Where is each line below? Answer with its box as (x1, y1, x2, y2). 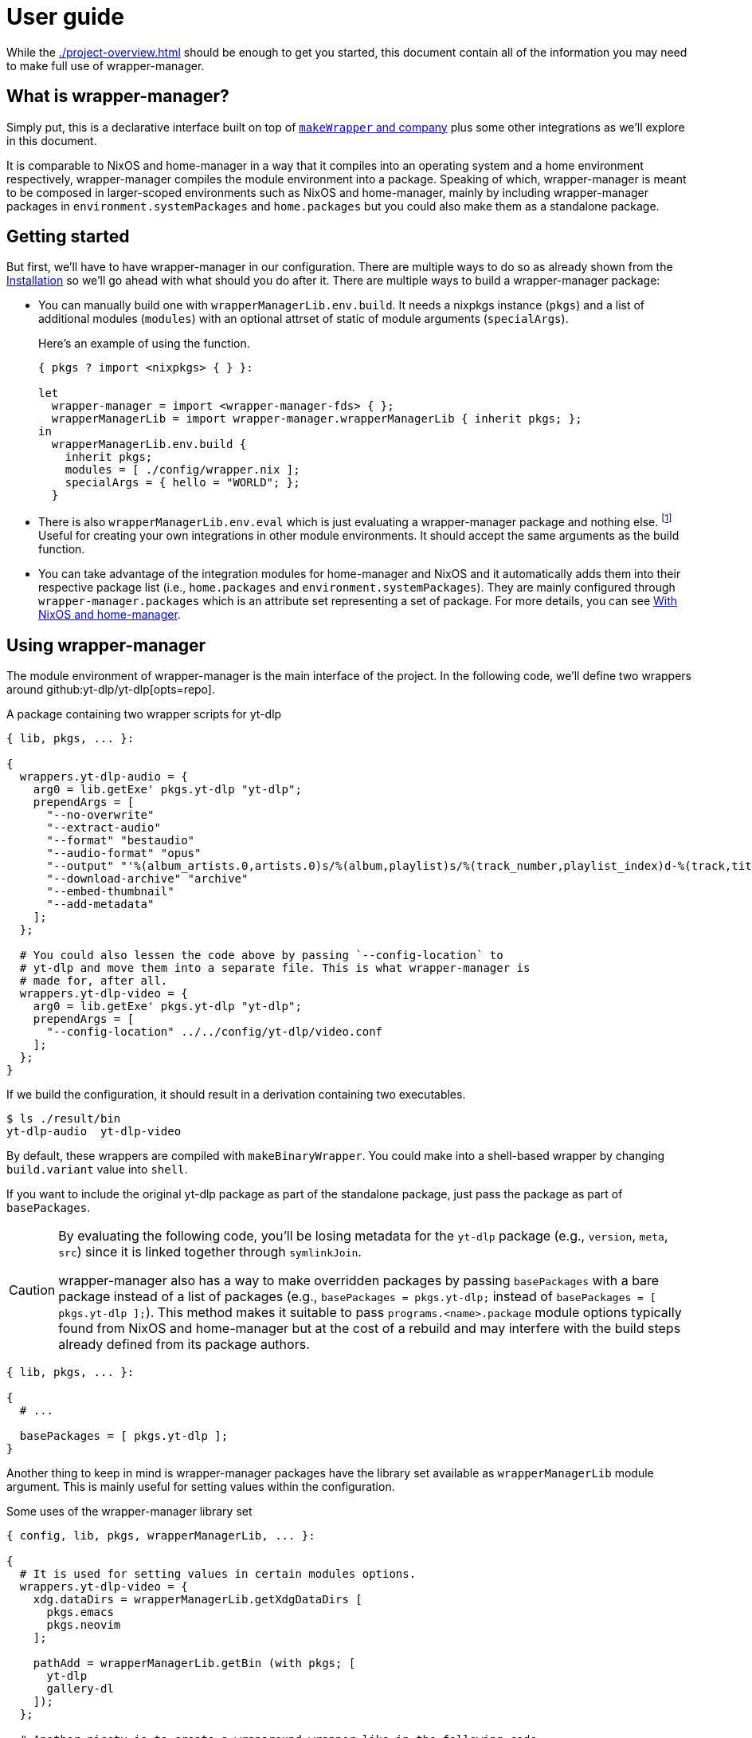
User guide (6, 3, 124, 30)
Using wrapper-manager (6, 635, 206, 655)
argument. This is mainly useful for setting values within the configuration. (6, 1479, 395, 1493)
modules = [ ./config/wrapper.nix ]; (65, 463, 300, 477)
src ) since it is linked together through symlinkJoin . (58, 1243, 362, 1260)
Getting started (6, 226, 130, 247)
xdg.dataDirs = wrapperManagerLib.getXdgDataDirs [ (33, 1592, 362, 1606)
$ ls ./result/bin (6, 1111, 121, 1125)
